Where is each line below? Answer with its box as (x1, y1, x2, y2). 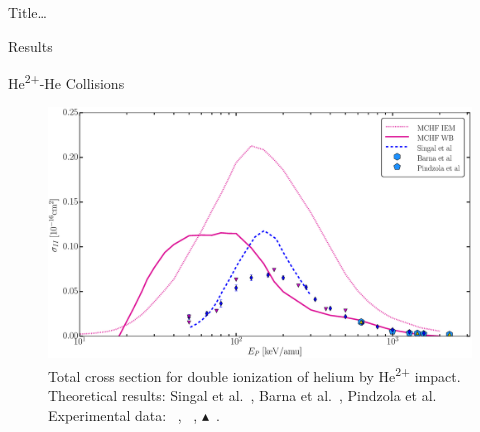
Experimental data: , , (48, 404, 198, 425)
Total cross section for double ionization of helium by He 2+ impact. (48, 362, 461, 386)
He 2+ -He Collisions (8, 70, 125, 93)
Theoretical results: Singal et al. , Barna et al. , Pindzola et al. (48, 385, 437, 406)
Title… (8, 2, 47, 22)
